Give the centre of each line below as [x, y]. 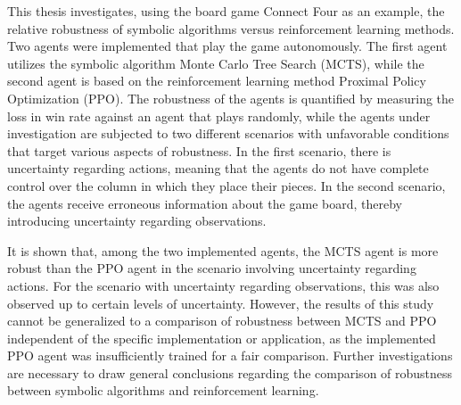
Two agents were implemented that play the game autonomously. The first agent [227, 46]
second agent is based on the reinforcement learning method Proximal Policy [217, 81]
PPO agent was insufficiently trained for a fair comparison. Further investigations [230, 355]
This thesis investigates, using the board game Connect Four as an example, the [226, 11]
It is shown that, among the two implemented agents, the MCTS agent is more [223, 250]
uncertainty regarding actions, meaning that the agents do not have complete [218, 168]
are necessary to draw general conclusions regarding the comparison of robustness [230, 372]
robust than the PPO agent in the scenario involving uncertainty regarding [212, 268]
